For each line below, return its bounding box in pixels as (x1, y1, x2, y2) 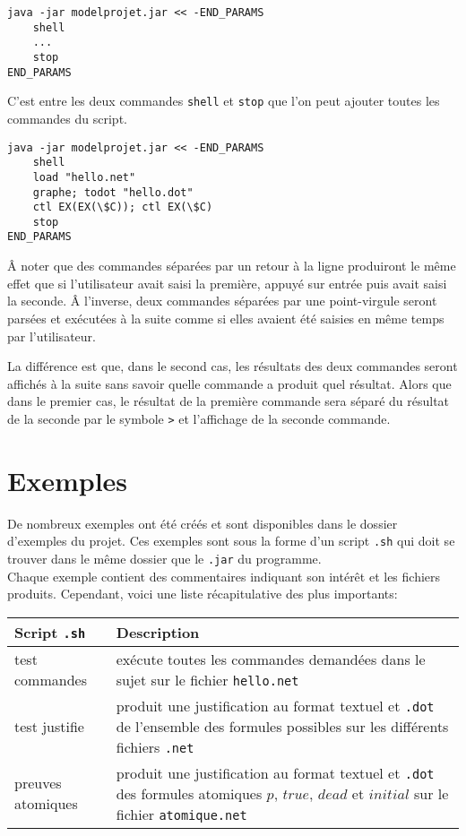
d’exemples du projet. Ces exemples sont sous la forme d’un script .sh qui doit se (7, 531, 455, 550)
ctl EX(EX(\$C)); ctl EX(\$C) (32, 201, 213, 214)
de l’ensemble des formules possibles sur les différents (116, 715, 449, 737)
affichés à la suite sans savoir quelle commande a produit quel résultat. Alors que (7, 374, 452, 392)
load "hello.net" (32, 170, 136, 184)
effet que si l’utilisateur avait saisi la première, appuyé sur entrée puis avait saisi (7, 273, 447, 292)
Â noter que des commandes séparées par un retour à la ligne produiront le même (7, 256, 456, 275)
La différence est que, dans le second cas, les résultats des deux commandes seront (7, 357, 458, 375)
